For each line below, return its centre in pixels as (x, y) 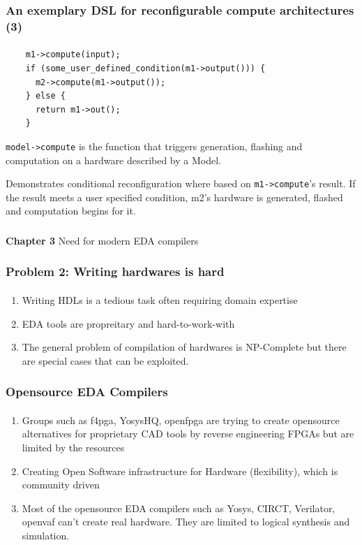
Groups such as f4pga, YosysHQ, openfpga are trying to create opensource (181, 420)
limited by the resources (73, 447)
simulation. (46, 535)
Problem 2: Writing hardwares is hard (115, 271)
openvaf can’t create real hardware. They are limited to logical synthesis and (186, 522)
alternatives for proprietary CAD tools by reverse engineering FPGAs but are (188, 434)
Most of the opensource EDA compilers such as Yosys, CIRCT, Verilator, (179, 508)
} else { (45, 96)
